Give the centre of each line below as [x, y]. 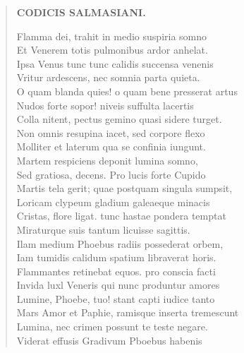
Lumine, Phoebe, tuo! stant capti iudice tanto [116, 298]
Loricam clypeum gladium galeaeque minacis [113, 202]
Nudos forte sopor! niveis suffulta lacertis [105, 105]
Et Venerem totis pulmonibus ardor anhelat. [112, 50]
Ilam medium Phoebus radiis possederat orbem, [120, 243]
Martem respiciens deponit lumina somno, [107, 160]
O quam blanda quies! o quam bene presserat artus [127, 91]
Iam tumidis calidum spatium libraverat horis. [116, 257]
